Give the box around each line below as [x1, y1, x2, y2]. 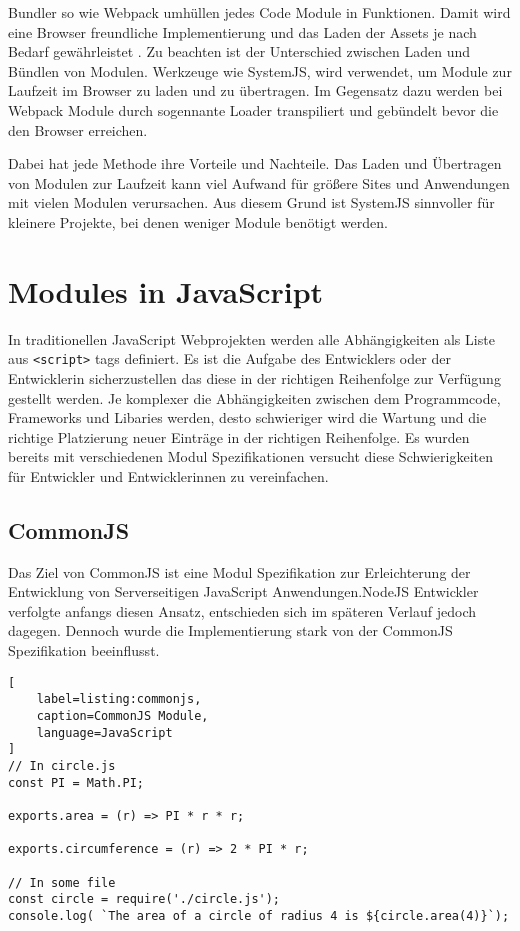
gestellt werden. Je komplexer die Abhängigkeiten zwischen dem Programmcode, [8, 387, 501, 408]
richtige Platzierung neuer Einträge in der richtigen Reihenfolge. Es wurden [8, 426, 470, 447]
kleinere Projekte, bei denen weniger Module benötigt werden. [8, 211, 388, 232]
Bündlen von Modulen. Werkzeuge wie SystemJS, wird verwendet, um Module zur [8, 60, 512, 81]
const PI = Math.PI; [8, 775, 145, 790]
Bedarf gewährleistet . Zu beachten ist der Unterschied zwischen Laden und [8, 41, 471, 62]
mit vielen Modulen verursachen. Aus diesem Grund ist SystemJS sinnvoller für [8, 192, 495, 213]
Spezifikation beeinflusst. [8, 640, 160, 661]
